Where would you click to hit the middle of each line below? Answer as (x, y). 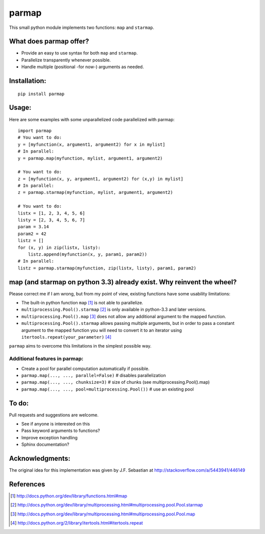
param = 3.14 (33, 227)
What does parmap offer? (49, 41)
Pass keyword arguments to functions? (61, 431)
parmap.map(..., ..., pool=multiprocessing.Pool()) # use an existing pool (107, 389)
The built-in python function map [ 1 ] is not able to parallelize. (82, 303)
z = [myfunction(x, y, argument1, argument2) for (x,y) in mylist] (101, 179)
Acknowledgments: (40, 458)
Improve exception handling (50, 437)
